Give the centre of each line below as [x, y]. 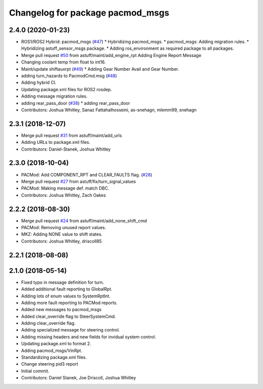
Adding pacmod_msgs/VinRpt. [52, 350]
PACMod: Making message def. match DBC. [65, 188]
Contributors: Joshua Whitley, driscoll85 [62, 241]
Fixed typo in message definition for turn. [63, 282]
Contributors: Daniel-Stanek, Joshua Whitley [66, 149]
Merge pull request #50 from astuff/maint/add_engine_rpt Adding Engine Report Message [111, 55]
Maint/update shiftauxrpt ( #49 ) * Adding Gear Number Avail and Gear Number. [100, 69]
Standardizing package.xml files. [54, 357]
